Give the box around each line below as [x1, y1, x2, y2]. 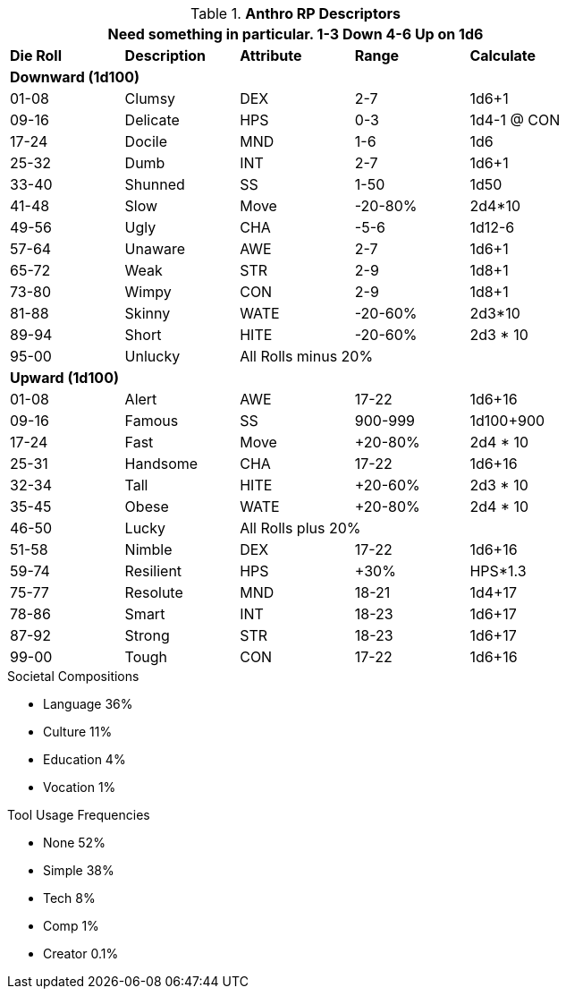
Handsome [124, 455, 199, 472]
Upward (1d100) [10, 369, 119, 387]
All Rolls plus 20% [240, 519, 361, 537]
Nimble [124, 541, 173, 558]
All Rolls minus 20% [240, 347, 374, 365]
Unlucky [124, 347, 181, 365]
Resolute [124, 583, 183, 601]
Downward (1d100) [10, 68, 140, 86]
